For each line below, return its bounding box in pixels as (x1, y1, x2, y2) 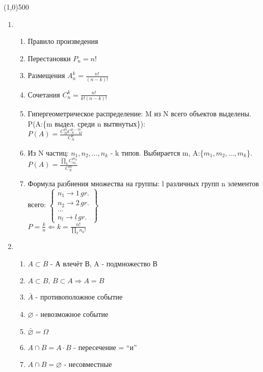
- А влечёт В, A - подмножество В (50, 258, 157, 268)
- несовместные (64, 359, 112, 369)
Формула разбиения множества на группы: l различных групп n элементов (28, 178, 259, 188)
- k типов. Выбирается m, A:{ (110, 147, 204, 158)
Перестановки (28, 53, 71, 63)
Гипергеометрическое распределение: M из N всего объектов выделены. (28, 108, 251, 118)
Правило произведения (28, 36, 98, 46)
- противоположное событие (35, 291, 123, 302)
